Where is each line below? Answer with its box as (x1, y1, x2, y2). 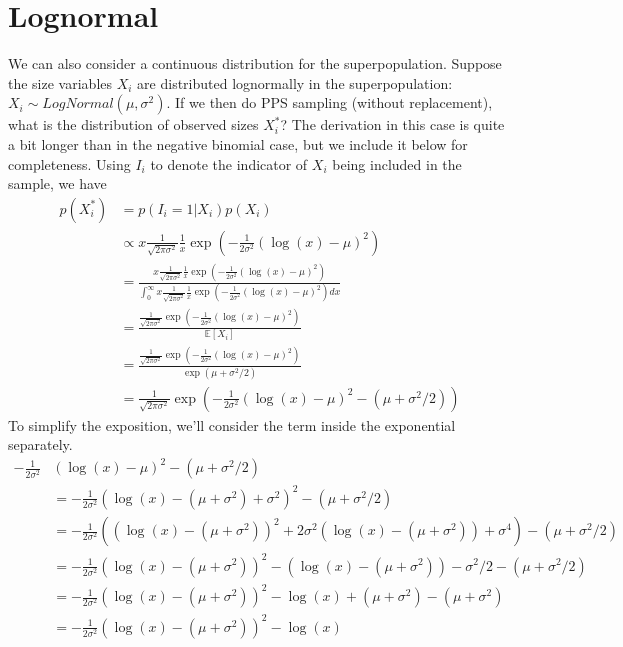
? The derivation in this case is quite (280, 114, 505, 135)
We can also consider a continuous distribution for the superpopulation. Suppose (8, 53, 502, 74)
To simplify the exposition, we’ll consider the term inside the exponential (8, 414, 456, 435)
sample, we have (8, 173, 107, 194)
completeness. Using (8, 153, 131, 174)
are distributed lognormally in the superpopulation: (137, 72, 453, 93)
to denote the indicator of (150, 153, 308, 174)
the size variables (8, 72, 113, 93)
